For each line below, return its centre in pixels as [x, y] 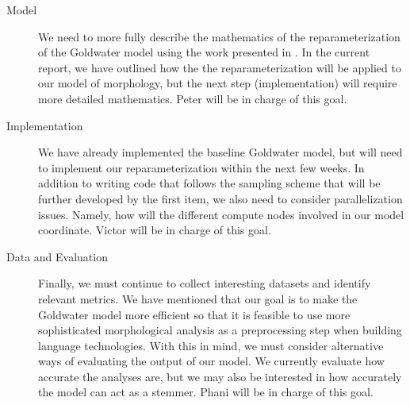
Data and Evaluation [57, 256]
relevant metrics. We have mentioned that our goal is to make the [198, 298]
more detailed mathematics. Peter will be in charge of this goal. [193, 98]
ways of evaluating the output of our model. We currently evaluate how [211, 361]
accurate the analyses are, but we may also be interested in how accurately [220, 376]
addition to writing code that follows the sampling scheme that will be [209, 183]
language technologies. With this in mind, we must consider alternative [211, 345]
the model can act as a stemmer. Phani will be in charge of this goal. [206, 392]
